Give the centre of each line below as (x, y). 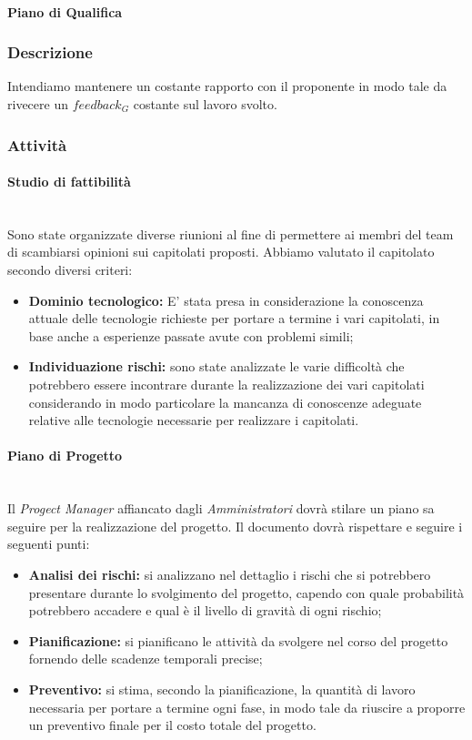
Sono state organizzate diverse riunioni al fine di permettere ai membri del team (231, 233)
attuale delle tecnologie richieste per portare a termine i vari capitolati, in (234, 318)
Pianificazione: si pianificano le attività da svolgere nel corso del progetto (238, 640)
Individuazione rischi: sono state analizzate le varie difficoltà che (216, 366)
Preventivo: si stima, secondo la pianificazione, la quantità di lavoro (222, 689)
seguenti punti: (49, 544)
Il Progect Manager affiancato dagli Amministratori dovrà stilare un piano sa (221, 508)
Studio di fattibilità (69, 182)
